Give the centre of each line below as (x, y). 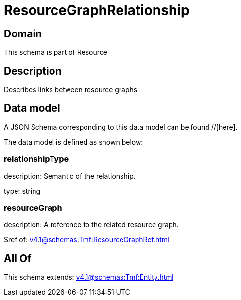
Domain (23, 33)
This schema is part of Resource (56, 52)
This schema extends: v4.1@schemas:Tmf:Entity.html (89, 277)
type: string (22, 191)
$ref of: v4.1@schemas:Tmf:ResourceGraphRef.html (87, 240)
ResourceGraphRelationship (97, 10)
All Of (18, 258)
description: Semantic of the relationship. (70, 176)
